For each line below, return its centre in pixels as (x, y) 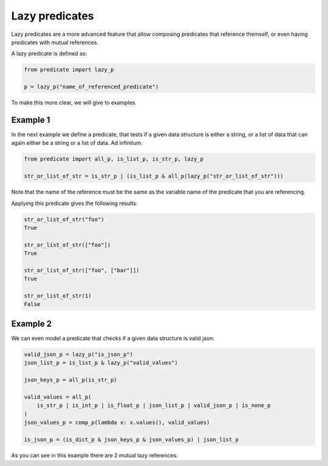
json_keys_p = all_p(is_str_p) (71, 380)
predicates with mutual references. (55, 42)
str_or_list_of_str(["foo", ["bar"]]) (82, 270)
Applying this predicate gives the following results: (74, 203)
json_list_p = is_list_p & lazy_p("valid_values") (101, 363)
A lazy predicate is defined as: (49, 54)
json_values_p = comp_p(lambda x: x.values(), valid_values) (117, 423)
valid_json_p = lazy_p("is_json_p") (79, 354)
